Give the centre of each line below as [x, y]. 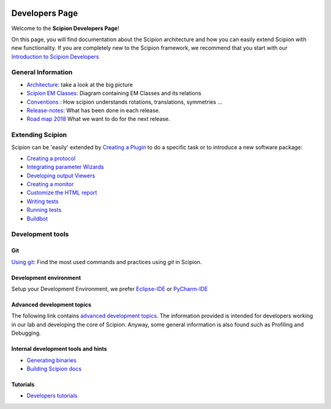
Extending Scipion [39, 135]
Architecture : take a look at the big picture [80, 84]
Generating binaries [51, 360]
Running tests [44, 210]
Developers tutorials [52, 395]
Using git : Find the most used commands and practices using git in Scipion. [107, 262]
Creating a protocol [51, 158]
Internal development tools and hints [59, 349]
